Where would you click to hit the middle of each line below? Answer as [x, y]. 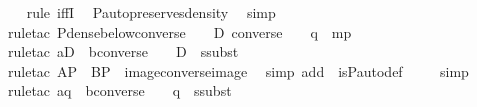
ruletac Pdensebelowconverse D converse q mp [179, 31]
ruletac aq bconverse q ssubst [119, 90]
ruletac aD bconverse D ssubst [123, 51]
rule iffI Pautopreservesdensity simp [151, 12]
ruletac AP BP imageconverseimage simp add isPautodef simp [238, 70]
